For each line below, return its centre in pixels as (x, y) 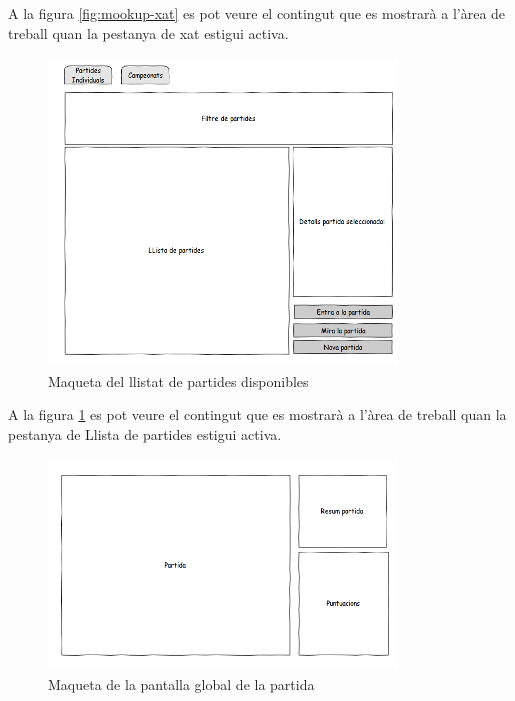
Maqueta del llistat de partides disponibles (178, 380)
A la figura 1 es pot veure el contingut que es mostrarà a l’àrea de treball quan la (257, 414)
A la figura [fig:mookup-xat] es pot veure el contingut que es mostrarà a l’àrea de (257, 13)
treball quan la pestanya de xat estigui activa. (148, 32)
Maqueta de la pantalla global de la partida (181, 684)
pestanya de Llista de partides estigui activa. (145, 433)
